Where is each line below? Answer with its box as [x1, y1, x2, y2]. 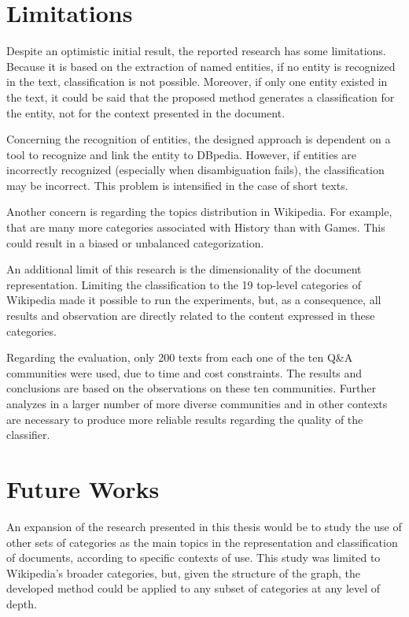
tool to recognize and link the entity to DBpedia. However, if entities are [6, 146, 357, 162]
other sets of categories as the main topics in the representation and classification [6, 533, 398, 550]
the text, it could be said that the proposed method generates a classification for [6, 88, 395, 105]
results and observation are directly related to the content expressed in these [6, 307, 375, 324]
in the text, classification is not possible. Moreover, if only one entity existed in [6, 73, 388, 90]
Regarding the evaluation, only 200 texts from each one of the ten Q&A [6, 349, 353, 366]
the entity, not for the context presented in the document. [6, 104, 286, 121]
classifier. [6, 426, 50, 443]
